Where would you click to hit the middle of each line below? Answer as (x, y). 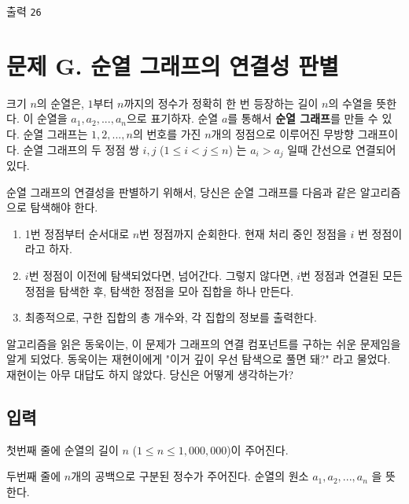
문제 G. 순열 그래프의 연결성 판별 (173, 65)
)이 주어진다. (258, 449)
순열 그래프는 (55, 133)
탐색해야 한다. (64, 207)
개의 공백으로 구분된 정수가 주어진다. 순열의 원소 (190, 476)
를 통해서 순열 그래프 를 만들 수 (303, 118)
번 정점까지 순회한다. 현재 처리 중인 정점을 (243, 233)
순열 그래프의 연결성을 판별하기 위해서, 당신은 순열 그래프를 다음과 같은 (182, 191)
